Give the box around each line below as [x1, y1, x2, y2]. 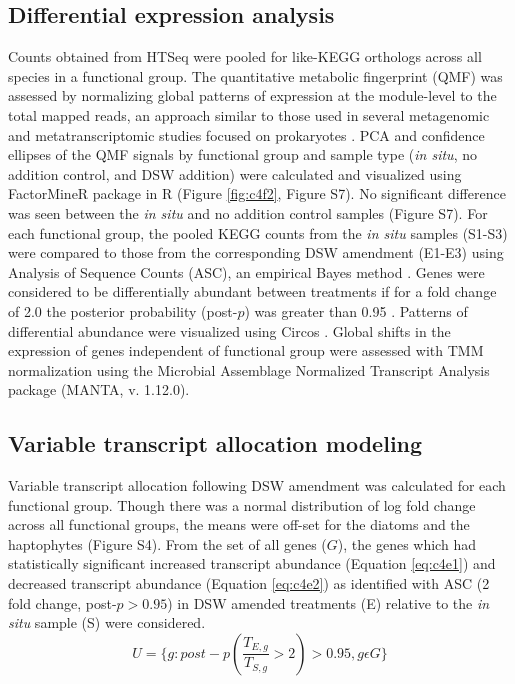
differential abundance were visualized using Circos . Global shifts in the [8, 320, 451, 341]
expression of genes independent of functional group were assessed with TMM [8, 340, 484, 361]
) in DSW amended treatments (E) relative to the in [167, 592, 490, 613]
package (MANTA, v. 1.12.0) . [8, 379, 190, 400]
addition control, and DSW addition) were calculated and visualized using [8, 163, 462, 184]
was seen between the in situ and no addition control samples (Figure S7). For [8, 202, 488, 223]
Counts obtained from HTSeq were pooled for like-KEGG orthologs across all [8, 46, 482, 67]
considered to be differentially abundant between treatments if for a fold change [8, 281, 497, 302]
